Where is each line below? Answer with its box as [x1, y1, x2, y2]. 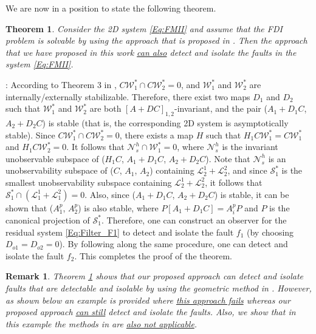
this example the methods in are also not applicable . [5, 317, 197, 330]
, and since [227, 164, 267, 177]
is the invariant [222, 140, 278, 153]
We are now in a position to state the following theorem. [5, 2, 216, 14]
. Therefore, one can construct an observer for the [101, 213, 287, 226]
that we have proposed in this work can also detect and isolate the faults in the [5, 46, 297, 58]
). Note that [205, 152, 250, 165]
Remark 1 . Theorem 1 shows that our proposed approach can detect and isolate [5, 270, 304, 282]
